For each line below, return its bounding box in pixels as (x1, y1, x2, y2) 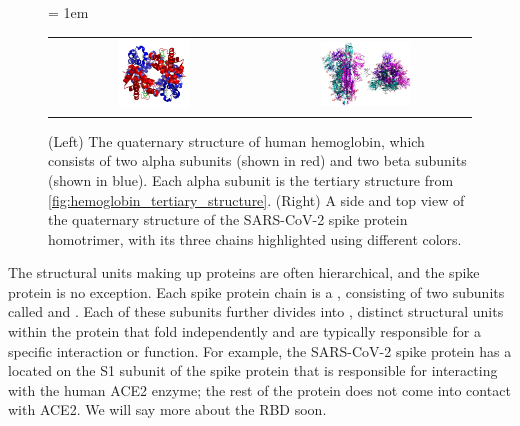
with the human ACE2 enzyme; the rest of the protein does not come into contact (8, 379, 511, 400)
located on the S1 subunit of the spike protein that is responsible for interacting (8, 360, 498, 381)
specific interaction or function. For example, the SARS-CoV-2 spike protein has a (8, 340, 512, 361)
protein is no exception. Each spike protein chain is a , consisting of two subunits (8, 281, 505, 302)
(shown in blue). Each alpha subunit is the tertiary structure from (48, 169, 454, 190)
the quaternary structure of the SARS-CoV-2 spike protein (48, 209, 408, 230)
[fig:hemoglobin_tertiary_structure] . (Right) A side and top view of (48, 189, 465, 210)
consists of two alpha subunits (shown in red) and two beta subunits (48, 150, 467, 171)
